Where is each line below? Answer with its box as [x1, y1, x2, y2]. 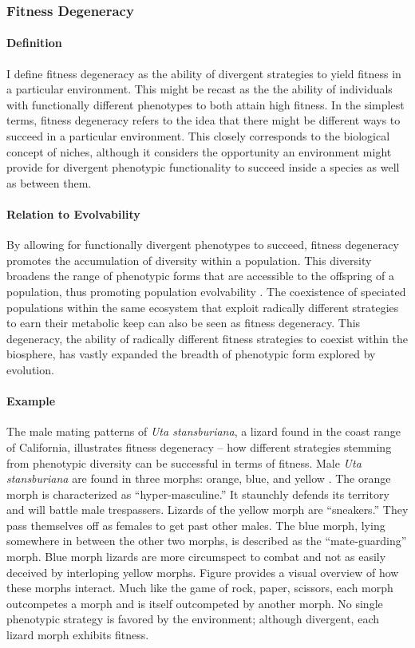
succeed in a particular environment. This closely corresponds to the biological [6, 128, 390, 144]
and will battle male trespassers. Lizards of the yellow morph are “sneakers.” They [6, 501, 409, 518]
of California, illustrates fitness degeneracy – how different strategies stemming [6, 438, 392, 455]
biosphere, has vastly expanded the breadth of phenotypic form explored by [6, 346, 376, 362]
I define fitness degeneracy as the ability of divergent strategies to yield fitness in [6, 65, 401, 81]
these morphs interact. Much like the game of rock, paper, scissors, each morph [6, 579, 393, 596]
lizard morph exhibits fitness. [6, 626, 149, 643]
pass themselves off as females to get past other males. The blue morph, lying [6, 516, 385, 533]
